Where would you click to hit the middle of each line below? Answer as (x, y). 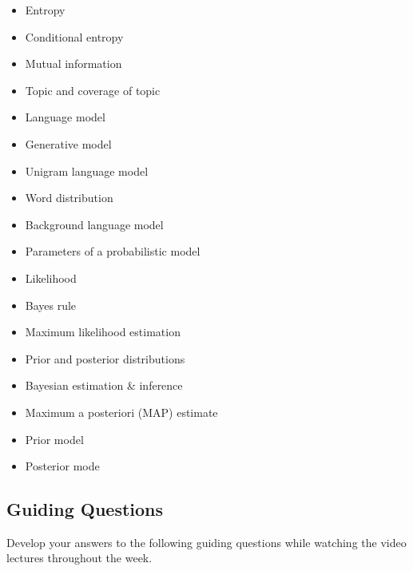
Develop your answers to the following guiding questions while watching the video (206, 542)
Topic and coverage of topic (93, 90)
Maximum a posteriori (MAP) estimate (121, 412)
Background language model (94, 224)
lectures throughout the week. (79, 558)
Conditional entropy (74, 36)
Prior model (54, 439)
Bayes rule (51, 305)
